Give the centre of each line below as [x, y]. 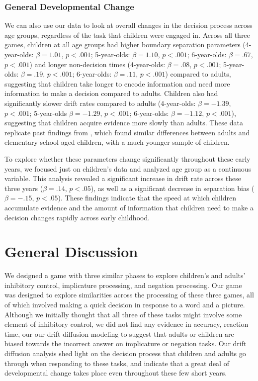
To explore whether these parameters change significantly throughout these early [128, 158]
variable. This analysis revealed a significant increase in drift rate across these [123, 178]
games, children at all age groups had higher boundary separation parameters [123, 45]
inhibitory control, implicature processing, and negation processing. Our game [123, 285]
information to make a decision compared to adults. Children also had [111, 93]
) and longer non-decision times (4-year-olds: [97, 64]
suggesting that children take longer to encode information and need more [117, 83]
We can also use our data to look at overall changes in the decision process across [129, 25]
